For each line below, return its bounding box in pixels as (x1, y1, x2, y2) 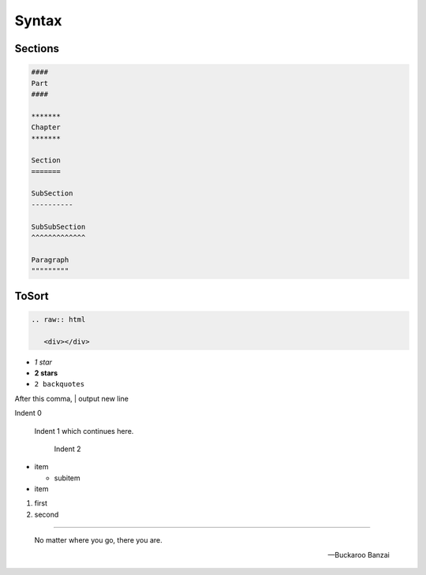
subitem (54, 473, 80, 483)
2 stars (34, 368, 58, 378)
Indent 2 (54, 444, 82, 454)
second (34, 510, 59, 519)
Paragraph (31, 255, 69, 264)
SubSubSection (31, 222, 86, 231)
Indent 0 (14, 409, 43, 418)
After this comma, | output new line (14, 394, 129, 403)
